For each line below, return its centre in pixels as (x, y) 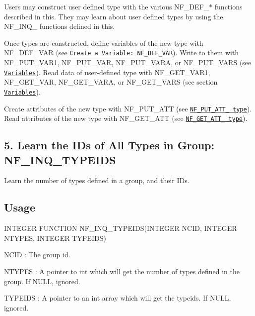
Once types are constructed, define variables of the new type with (104, 43)
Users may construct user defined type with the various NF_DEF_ (107, 6)
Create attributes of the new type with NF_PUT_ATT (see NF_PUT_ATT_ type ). (128, 108)
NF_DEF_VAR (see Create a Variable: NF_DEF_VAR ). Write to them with (122, 53)
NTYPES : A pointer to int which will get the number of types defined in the (122, 271)
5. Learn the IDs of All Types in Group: (109, 145)
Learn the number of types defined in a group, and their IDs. (97, 180)
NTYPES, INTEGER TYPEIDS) (55, 238)
